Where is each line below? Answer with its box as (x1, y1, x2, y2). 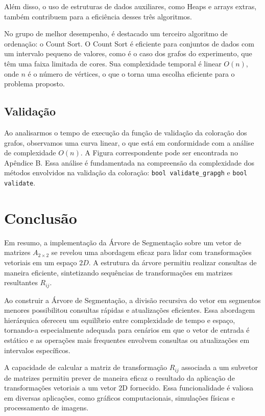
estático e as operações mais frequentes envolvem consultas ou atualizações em (4, 334, 250, 345)
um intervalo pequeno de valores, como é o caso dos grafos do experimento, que (4, 48, 252, 59)
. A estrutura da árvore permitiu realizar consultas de (88, 257, 257, 267)
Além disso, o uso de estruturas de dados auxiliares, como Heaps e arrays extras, (4, 1, 257, 11)
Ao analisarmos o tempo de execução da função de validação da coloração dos (4, 127, 247, 137)
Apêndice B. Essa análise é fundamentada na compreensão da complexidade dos (4, 157, 255, 168)
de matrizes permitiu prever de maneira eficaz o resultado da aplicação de (4, 372, 235, 383)
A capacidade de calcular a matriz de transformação (4, 362, 167, 373)
